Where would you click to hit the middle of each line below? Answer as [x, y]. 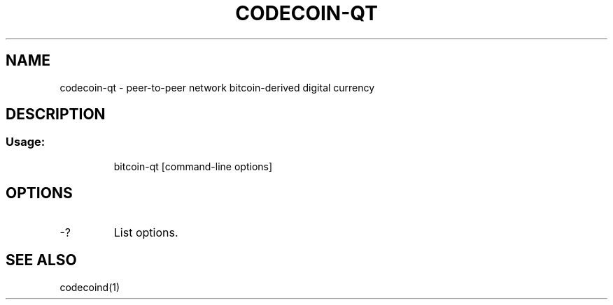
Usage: [26, 142]
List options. [146, 232]
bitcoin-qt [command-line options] [193, 166]
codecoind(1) [90, 287]
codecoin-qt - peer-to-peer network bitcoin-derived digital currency [217, 87]
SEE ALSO [41, 260]
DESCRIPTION [56, 114]
